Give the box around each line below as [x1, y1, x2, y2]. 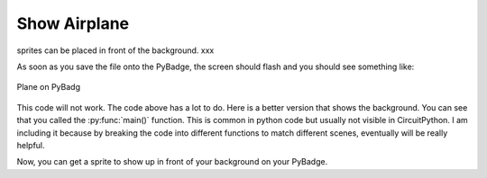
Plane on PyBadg [16, 82, 81, 93]
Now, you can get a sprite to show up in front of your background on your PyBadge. [16, 156, 328, 167]
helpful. [16, 139, 45, 150]
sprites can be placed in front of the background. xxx [16, 45, 215, 56]
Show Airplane [16, 13, 130, 33]
